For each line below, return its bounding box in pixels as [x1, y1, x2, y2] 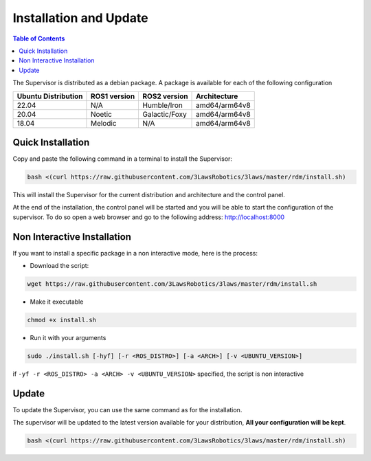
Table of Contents [12, 34, 65, 43]
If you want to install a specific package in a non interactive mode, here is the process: [12, 249, 258, 257]
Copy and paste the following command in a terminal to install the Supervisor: [12, 155, 233, 163]
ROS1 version [90, 91, 135, 101]
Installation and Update [12, 10, 148, 25]
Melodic [90, 118, 117, 128]
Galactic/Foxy [142, 109, 187, 119]
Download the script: [30, 262, 89, 270]
